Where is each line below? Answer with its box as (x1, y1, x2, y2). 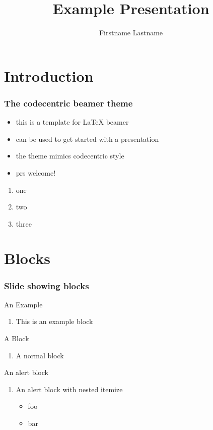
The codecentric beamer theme (4, 96, 133, 109)
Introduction (4, 65, 94, 86)
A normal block (16, 350, 64, 360)
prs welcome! (16, 167, 56, 178)
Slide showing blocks (4, 279, 89, 292)
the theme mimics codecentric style (16, 150, 124, 161)
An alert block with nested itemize (16, 384, 123, 394)
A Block (4, 333, 29, 344)
